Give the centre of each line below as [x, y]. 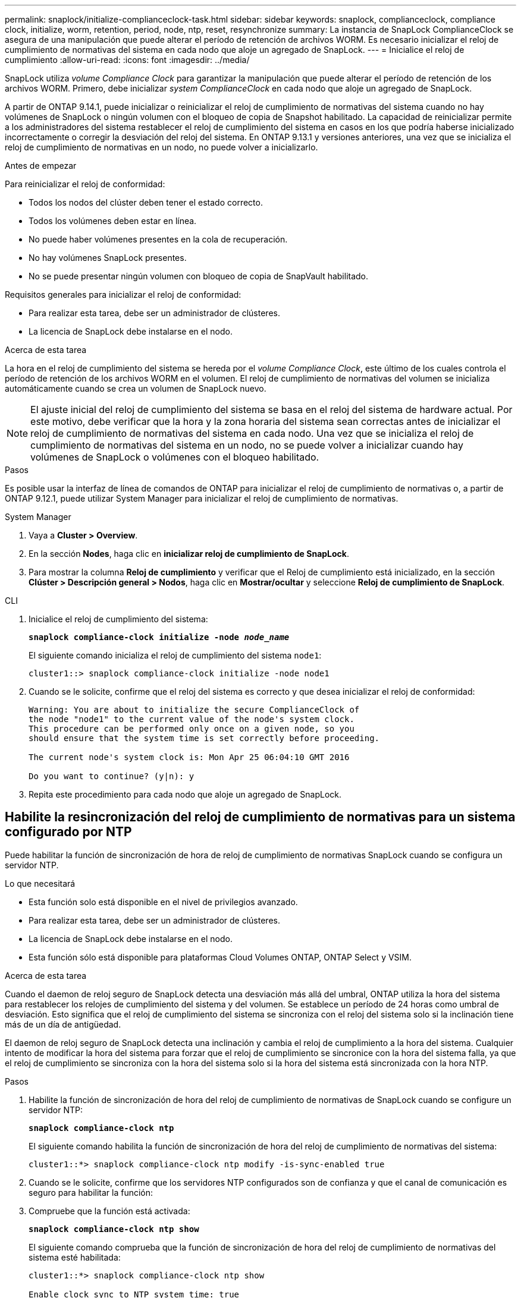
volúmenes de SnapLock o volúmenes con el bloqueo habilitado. [175, 457]
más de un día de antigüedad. [63, 1024]
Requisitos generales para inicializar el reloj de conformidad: [123, 294]
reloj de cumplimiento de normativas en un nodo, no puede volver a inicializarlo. [161, 147]
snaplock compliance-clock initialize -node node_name [159, 637]
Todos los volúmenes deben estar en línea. [113, 221]
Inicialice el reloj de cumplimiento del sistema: [118, 619]
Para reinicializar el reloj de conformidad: [85, 184]
